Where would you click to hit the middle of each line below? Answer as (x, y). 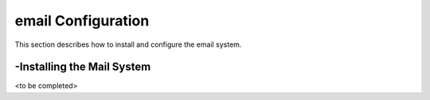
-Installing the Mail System (83, 67)
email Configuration (82, 21)
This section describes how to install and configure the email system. (128, 44)
